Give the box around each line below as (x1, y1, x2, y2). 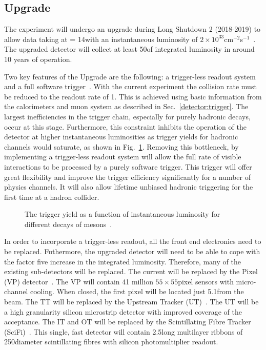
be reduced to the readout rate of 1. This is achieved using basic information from (4, 91, 262, 101)
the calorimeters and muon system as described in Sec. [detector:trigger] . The (4, 101, 249, 112)
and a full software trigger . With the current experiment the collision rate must (4, 81, 257, 92)
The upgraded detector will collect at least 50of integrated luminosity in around (4, 44, 255, 54)
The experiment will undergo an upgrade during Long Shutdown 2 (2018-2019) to (4, 24, 261, 34)
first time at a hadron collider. (4, 191, 99, 202)
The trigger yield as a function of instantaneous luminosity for (25, 209, 220, 219)
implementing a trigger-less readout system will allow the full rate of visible (4, 151, 241, 162)
